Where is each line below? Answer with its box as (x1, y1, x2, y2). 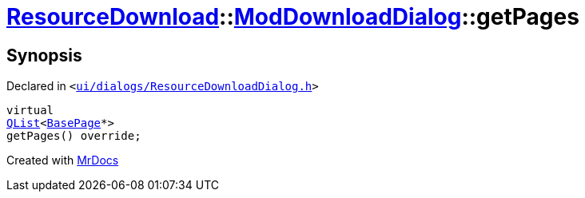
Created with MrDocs (6, 153, 119, 168)
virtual (6, 104, 54, 117)
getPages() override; (6, 129, 141, 143)
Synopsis (6, 45, 82, 65)
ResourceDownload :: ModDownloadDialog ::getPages (6, 3, 579, 30)
